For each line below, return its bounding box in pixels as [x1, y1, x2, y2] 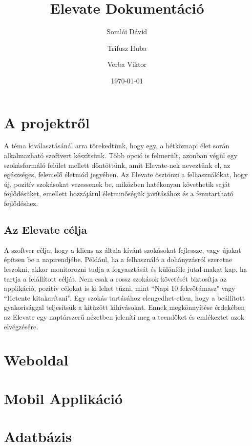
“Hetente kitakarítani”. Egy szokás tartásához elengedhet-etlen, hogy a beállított [4, 292, 245, 303]
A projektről [4, 112, 90, 132]
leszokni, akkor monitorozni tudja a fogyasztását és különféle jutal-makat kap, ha [4, 264, 247, 274]
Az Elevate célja [4, 222, 87, 237]
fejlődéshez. [4, 198, 38, 208]
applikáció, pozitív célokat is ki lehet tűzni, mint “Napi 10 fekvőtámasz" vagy [4, 283, 235, 293]
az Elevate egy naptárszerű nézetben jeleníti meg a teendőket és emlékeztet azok [4, 311, 245, 322]
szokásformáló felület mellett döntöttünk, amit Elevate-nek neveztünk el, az [4, 160, 231, 170]
